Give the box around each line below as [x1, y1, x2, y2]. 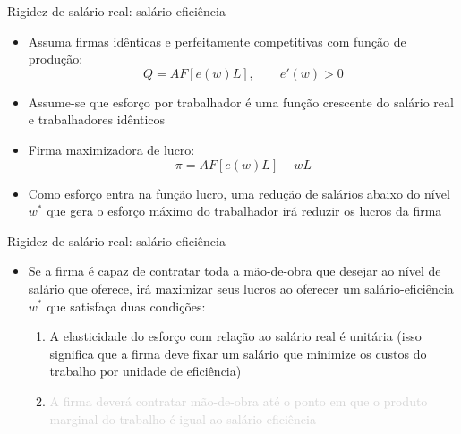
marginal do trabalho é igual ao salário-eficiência [49, 409, 316, 428]
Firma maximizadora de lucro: [28, 140, 195, 158]
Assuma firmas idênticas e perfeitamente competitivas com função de [28, 31, 406, 50]
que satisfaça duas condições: [47, 296, 206, 315]
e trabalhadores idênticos [28, 110, 166, 129]
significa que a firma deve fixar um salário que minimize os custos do [49, 344, 427, 362]
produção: [28, 49, 83, 68]
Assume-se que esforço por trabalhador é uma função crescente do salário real [28, 92, 454, 111]
